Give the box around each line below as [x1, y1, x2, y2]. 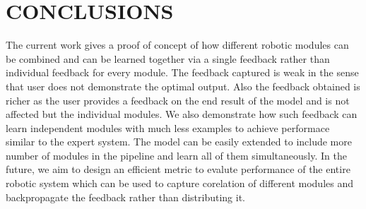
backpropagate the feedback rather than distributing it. [6, 189, 246, 204]
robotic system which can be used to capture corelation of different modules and [6, 176, 353, 191]
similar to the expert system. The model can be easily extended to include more [6, 134, 352, 149]
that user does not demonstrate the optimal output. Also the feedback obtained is [6, 78, 360, 93]
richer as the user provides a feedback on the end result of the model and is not [6, 92, 350, 107]
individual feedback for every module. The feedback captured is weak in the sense [6, 65, 359, 80]
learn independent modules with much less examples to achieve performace [6, 120, 330, 135]
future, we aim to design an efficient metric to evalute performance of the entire [6, 162, 350, 177]
